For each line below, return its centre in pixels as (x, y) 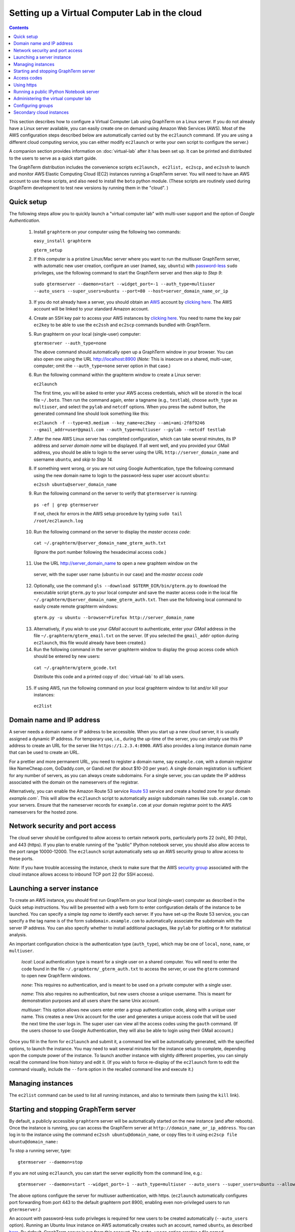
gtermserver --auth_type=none (70, 343)
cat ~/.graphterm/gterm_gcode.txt (75, 667)
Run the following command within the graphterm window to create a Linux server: (117, 375)
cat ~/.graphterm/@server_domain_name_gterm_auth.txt (100, 543)
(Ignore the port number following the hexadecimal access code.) (100, 552)
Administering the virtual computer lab (52, 99)
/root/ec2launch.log (59, 521)
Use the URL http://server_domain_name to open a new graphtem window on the (116, 563)
